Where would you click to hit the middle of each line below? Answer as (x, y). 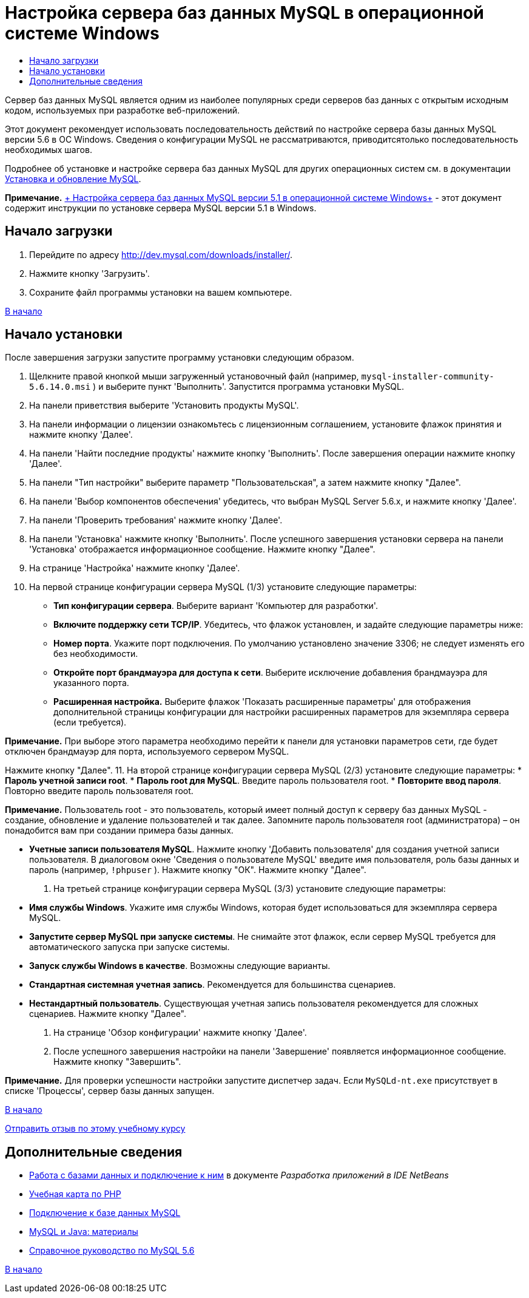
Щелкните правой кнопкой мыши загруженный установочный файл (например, (194, 376)
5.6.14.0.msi (60, 387)
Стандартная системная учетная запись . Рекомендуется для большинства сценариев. (213, 985)
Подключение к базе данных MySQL (105, 1213)
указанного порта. (91, 683)
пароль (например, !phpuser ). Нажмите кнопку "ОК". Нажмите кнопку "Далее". (198, 870)
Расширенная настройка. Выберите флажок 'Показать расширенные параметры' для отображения (262, 702)
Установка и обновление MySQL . (73, 178)
